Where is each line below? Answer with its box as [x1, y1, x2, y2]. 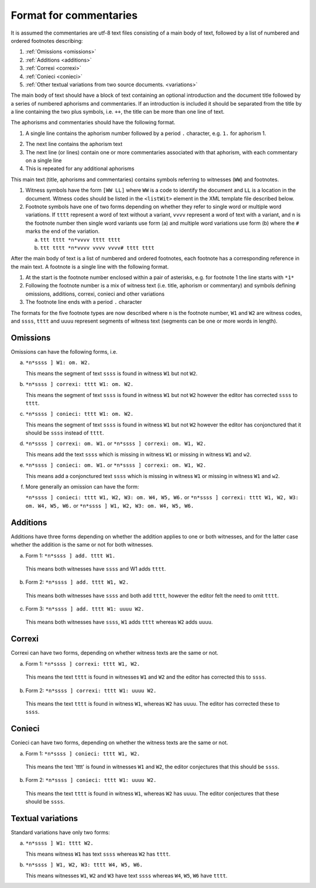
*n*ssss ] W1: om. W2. [25, 360, 91, 366]
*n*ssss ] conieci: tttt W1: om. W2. [25, 411, 134, 418]
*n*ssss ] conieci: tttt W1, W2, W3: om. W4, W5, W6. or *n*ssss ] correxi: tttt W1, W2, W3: [25, 494, 299, 501]
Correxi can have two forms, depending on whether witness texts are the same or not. [11, 649, 219, 656]
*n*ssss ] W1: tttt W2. [25, 840, 94, 847]
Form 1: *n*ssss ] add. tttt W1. [25, 552, 116, 559]
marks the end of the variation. [25, 228, 99, 235]
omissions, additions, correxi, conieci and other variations [25, 290, 165, 297]
